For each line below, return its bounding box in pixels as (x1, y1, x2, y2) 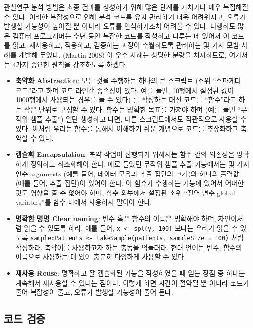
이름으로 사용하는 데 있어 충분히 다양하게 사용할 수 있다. (15, 251, 186, 262)
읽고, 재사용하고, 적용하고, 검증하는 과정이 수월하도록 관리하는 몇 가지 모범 (12, 40, 239, 50)
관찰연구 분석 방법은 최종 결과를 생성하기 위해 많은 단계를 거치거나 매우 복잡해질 (4, 2, 249, 12)
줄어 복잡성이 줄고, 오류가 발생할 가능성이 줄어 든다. (15, 287, 173, 297)
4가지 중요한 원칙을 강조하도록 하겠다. (12, 59, 127, 69)
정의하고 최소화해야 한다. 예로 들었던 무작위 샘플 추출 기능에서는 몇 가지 (30, 158, 250, 169)
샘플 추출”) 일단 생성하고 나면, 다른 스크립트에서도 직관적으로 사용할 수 (30, 114, 247, 124)
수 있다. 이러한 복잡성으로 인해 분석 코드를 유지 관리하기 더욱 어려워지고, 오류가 (4, 11, 246, 21)
